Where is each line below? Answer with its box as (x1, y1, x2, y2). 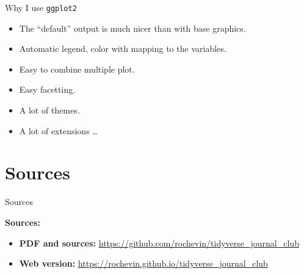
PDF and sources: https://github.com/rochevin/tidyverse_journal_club (19, 236, 299, 249)
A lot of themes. (19, 104, 80, 117)
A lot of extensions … (19, 124, 98, 137)
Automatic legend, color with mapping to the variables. (19, 42, 226, 55)
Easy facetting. (19, 83, 76, 96)
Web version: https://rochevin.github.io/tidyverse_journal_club (19, 257, 268, 270)
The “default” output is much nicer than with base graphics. (19, 21, 246, 34)
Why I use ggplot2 (5, 1, 77, 13)
